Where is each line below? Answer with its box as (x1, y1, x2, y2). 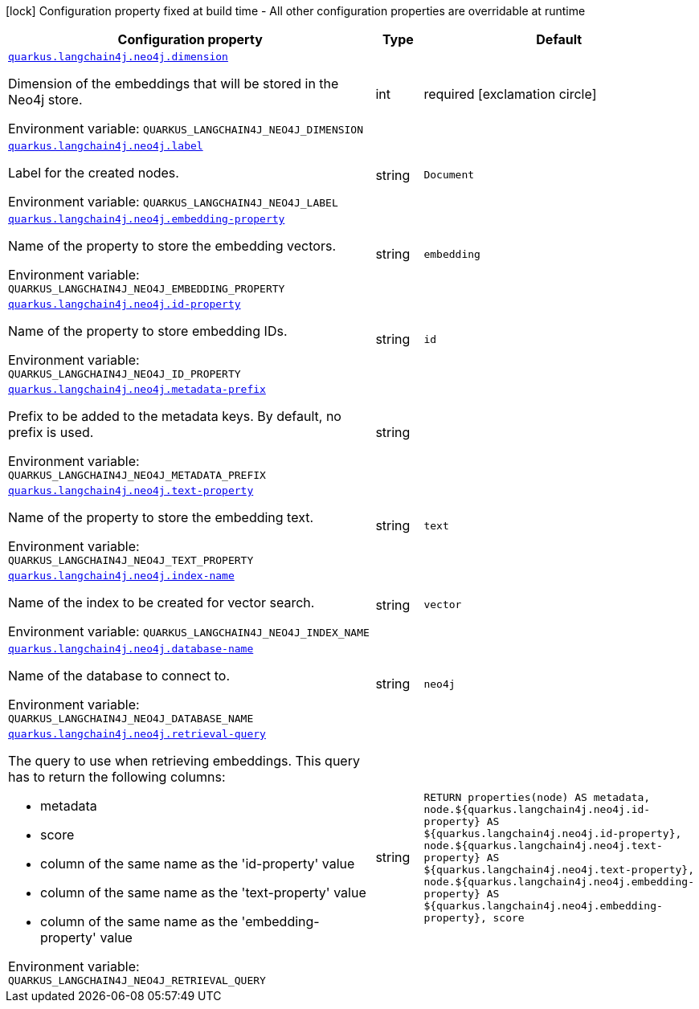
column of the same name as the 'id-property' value (40, 856, 355, 872)
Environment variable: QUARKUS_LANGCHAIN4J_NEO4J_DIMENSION (8, 121, 364, 137)
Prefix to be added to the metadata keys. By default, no (8, 408, 341, 424)
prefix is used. (8, 424, 94, 440)
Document (423, 169, 475, 181)
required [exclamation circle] (423, 85, 597, 102)
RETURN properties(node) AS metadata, (423, 790, 651, 803)
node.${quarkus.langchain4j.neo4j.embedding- (423, 875, 694, 888)
